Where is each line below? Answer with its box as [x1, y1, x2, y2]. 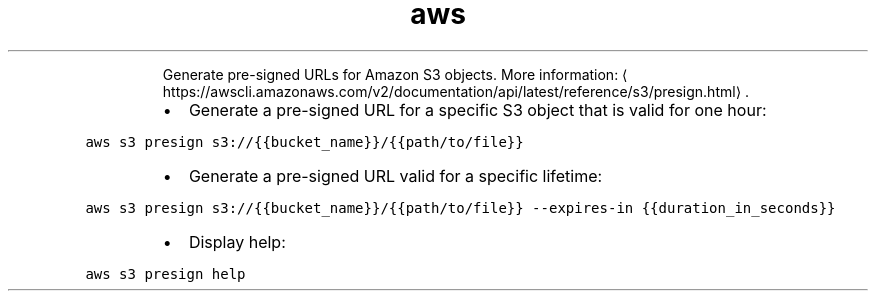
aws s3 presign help [85, 265, 246, 282]
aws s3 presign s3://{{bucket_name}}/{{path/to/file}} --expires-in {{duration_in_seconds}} [85, 199, 836, 216]
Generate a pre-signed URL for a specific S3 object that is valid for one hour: [188, 99, 767, 120]
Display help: [188, 231, 286, 252]
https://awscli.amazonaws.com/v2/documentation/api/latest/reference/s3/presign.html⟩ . [162, 82, 750, 100]
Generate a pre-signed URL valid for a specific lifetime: [188, 165, 603, 186]
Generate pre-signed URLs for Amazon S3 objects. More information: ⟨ [162, 65, 628, 83]
